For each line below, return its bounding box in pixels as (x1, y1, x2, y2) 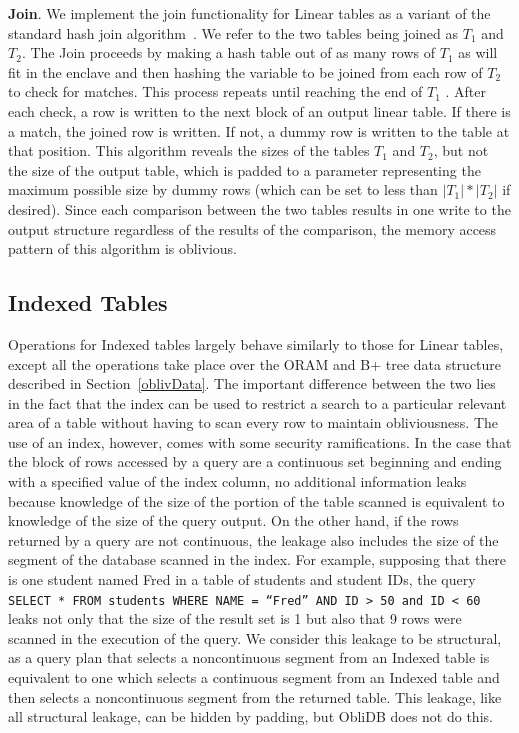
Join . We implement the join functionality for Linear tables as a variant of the (8, 3, 491, 23)
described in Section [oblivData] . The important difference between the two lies (8, 373, 496, 394)
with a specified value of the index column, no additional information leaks (8, 471, 467, 492)
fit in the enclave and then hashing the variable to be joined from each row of (8, 61, 483, 82)
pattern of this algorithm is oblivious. (8, 238, 238, 259)
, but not (433, 140, 489, 161)
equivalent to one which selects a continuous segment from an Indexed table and (8, 667, 500, 688)
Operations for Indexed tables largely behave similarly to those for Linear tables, (8, 333, 504, 354)
